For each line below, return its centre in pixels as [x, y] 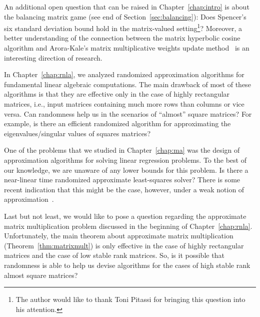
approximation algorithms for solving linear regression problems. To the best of [125, 160]
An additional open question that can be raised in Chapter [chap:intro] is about [127, 7]
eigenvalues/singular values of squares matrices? [77, 133]
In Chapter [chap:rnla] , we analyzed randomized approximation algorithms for [124, 74]
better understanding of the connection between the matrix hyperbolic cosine [122, 38]
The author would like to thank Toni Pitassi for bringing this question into [130, 299]
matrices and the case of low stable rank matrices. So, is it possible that [114, 255]
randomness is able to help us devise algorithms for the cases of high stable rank [127, 265]
